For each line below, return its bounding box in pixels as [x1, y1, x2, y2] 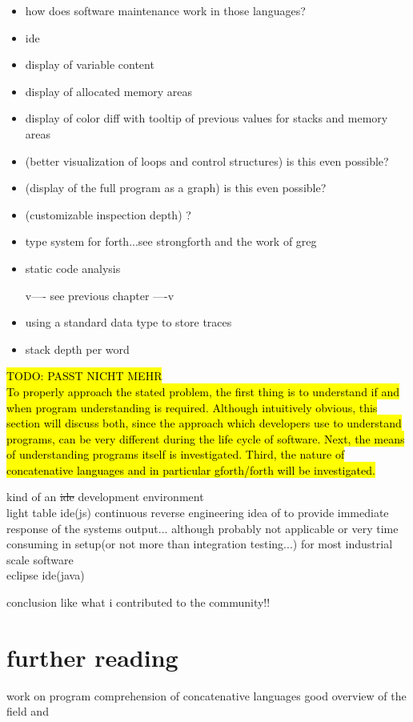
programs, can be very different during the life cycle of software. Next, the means [6, 430, 405, 447]
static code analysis [25, 259, 121, 276]
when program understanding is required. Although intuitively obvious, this [6, 399, 378, 415]
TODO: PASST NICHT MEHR [6, 367, 162, 384]
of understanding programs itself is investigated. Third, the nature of [6, 446, 345, 463]
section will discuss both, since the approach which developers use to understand [6, 415, 402, 431]
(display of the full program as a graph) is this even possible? [25, 179, 327, 196]
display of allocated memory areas [25, 82, 193, 99]
